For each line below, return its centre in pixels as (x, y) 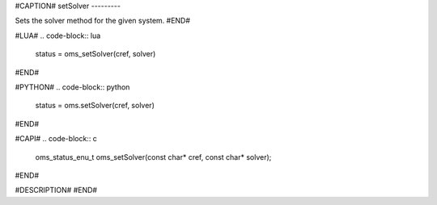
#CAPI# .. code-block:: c (56, 139)
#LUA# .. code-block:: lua (58, 36)
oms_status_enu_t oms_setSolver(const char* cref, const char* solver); (153, 157)
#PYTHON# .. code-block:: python (72, 87)
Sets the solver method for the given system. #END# (102, 21)
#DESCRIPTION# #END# (56, 190)
